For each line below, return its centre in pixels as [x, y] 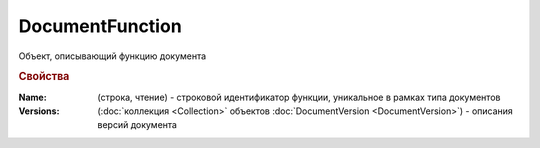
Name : [32, 97]
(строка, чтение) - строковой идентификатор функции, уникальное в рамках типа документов [299, 97]
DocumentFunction [100, 26]
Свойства [44, 77]
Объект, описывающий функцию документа [112, 56]
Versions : [39, 111]
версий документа [137, 125]
